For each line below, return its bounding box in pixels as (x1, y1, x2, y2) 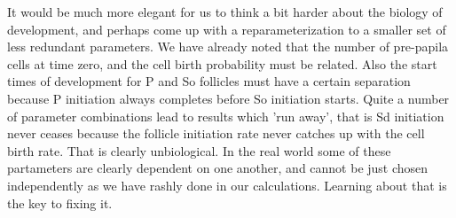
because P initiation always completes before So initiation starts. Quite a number (7, 89, 450, 107)
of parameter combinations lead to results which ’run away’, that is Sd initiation (7, 106, 444, 125)
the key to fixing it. (7, 193, 113, 212)
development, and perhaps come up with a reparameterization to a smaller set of (7, 19, 446, 38)
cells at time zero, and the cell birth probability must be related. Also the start (7, 54, 437, 73)
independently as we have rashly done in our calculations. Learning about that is (7, 175, 447, 194)
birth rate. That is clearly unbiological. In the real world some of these (7, 141, 391, 160)
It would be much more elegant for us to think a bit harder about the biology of (7, 3, 443, 20)
